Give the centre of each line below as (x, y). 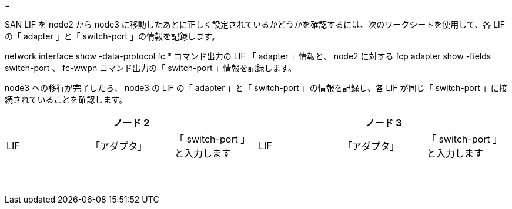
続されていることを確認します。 (66, 100)
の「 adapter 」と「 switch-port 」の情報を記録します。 (112, 36)
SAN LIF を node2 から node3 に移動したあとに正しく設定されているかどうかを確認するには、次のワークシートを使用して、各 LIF (255, 24)
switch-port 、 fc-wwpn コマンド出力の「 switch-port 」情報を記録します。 (151, 68)
